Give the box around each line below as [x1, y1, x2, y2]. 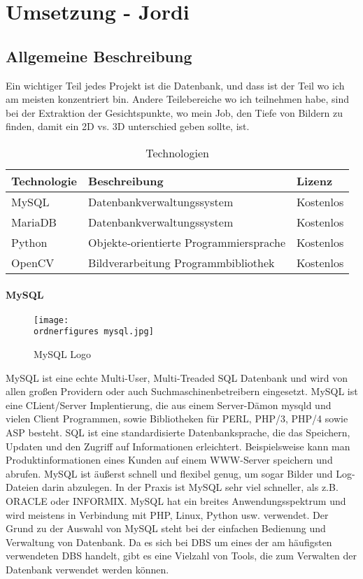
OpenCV [11, 254, 55, 271]
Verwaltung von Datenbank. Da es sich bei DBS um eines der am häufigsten [6, 534, 332, 549]
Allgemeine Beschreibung [6, 45, 192, 66]
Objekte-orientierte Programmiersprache [88, 234, 285, 250]
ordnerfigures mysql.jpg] [34, 327, 154, 337]
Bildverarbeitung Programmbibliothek [88, 254, 275, 271]
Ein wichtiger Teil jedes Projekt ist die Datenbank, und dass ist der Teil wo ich [6, 78, 345, 92]
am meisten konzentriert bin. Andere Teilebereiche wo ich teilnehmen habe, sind [6, 92, 350, 106]
